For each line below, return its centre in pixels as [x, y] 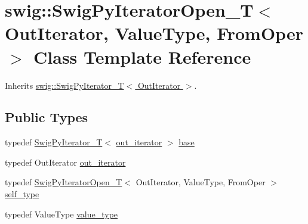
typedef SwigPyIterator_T [54, 142]
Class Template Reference [142, 56]
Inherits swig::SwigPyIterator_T [64, 85]
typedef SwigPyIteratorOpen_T [64, 182]
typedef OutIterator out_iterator [65, 162]
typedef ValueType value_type [61, 214]
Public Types [47, 117]
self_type [22, 194]
